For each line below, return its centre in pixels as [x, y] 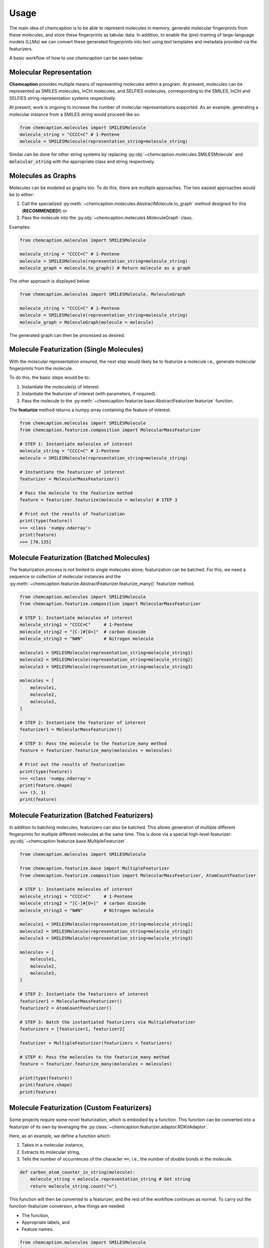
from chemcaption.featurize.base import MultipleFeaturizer [95, 868]
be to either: [22, 195]
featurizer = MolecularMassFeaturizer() [69, 479]
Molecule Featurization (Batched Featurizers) [81, 815]
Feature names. [38, 1229]
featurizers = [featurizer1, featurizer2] [72, 1029]
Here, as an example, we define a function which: [60, 1136]
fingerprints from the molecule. [41, 368]
